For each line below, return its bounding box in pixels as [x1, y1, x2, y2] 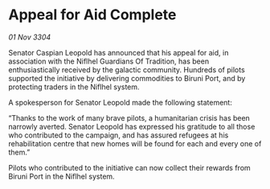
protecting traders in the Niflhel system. [8, 82, 140, 92]
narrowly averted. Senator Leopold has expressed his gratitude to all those [8, 121, 256, 131]
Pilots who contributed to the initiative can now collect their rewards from [8, 162, 251, 172]
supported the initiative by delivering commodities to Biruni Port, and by [8, 73, 246, 83]
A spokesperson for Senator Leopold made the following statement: [8, 97, 233, 107]
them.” [8, 147, 31, 157]
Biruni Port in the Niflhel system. [8, 171, 115, 181]
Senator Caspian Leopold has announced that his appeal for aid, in [8, 47, 229, 57]
